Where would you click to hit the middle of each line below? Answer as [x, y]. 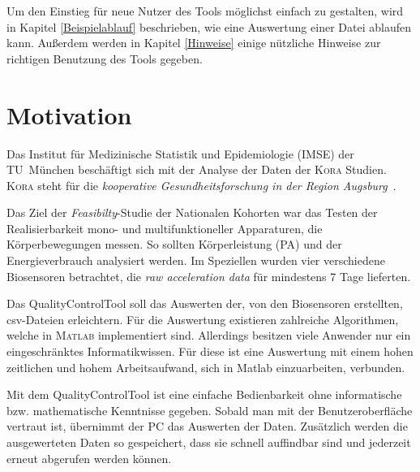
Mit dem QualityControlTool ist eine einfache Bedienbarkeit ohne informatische [204, 394]
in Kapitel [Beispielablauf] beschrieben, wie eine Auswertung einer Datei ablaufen [209, 26]
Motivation [69, 114]
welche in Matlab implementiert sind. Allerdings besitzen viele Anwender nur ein [209, 335]
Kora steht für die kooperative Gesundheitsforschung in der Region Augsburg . [201, 185]
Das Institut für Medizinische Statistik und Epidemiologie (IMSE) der [180, 153]
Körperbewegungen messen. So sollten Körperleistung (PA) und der [174, 244]
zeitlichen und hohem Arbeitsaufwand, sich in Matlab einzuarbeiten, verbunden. [206, 367]
